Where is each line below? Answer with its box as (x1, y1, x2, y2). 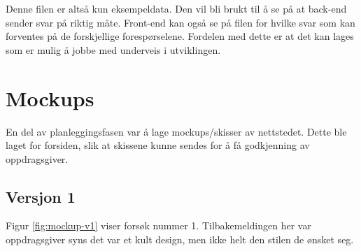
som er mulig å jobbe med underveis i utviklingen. (6, 42, 221, 57)
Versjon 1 (6, 185, 76, 207)
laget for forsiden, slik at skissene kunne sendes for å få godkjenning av (6, 138, 310, 152)
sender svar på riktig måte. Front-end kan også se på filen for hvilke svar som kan (6, 15, 355, 29)
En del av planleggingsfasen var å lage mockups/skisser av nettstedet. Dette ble (6, 124, 347, 138)
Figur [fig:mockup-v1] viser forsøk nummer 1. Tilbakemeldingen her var (6, 218, 311, 233)
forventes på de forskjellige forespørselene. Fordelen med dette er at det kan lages (6, 29, 354, 43)
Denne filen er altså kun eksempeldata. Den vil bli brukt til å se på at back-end (6, 1, 347, 15)
